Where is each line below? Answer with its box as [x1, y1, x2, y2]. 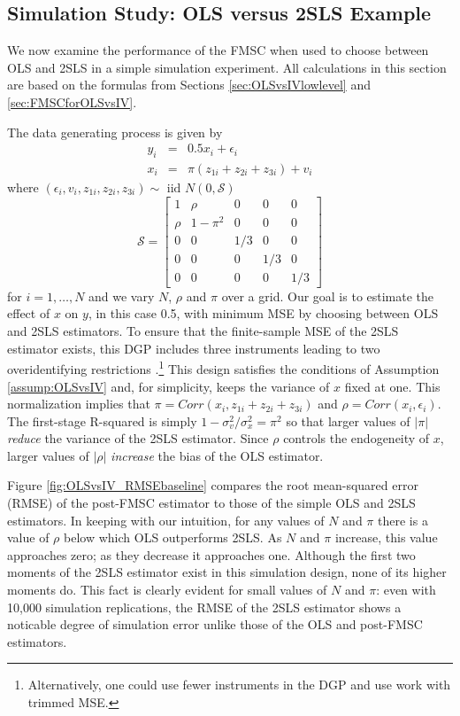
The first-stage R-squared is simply [7, 411, 197, 430]
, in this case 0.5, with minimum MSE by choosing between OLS [88, 304, 439, 323]
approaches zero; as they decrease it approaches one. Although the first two [7, 545, 416, 564]
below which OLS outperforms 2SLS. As [64, 528, 282, 547]
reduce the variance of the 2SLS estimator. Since [7, 429, 269, 447]
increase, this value [334, 528, 438, 547]
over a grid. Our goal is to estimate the [221, 286, 434, 305]
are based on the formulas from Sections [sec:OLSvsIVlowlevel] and [7, 75, 371, 94]
